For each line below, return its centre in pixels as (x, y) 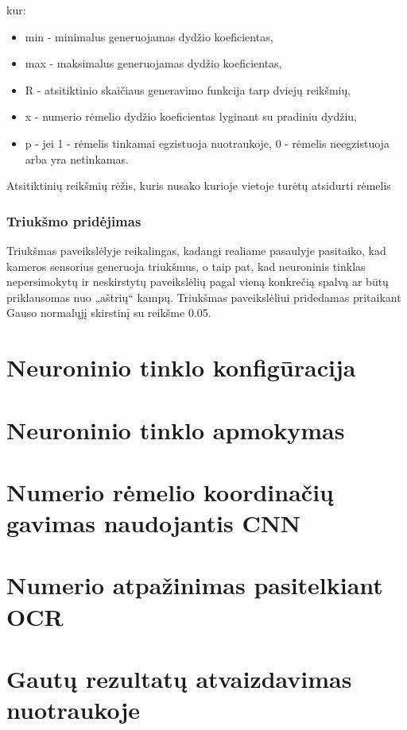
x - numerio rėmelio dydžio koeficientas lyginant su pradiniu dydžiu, (191, 116)
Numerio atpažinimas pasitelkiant (195, 585)
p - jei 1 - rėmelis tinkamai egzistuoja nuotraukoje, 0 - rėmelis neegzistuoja (207, 143)
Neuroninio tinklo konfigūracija (181, 367)
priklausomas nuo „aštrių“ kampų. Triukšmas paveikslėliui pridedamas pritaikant (204, 297)
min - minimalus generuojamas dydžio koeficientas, (149, 36)
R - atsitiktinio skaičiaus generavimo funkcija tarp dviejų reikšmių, (188, 89)
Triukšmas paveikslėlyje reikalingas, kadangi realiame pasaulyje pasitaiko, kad (196, 250)
